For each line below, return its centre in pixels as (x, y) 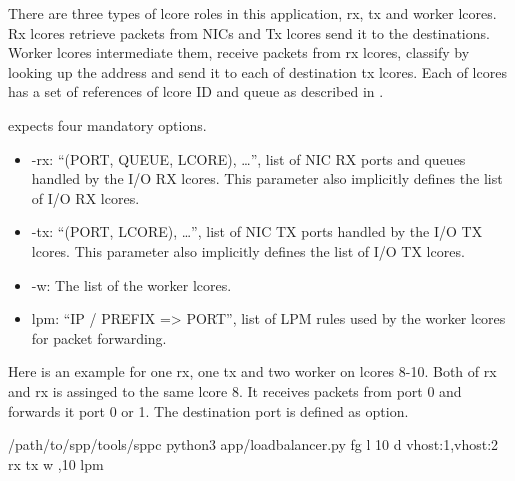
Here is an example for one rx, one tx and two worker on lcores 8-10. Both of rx (252, 371)
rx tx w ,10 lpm (56, 463)
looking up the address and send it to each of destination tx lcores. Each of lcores (257, 71)
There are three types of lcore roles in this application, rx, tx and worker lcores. (252, 13)
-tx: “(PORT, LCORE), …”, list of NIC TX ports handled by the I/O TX (257, 231)
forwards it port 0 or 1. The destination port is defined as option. (208, 410)
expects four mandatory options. (107, 124)
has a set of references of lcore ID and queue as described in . (196, 91)
